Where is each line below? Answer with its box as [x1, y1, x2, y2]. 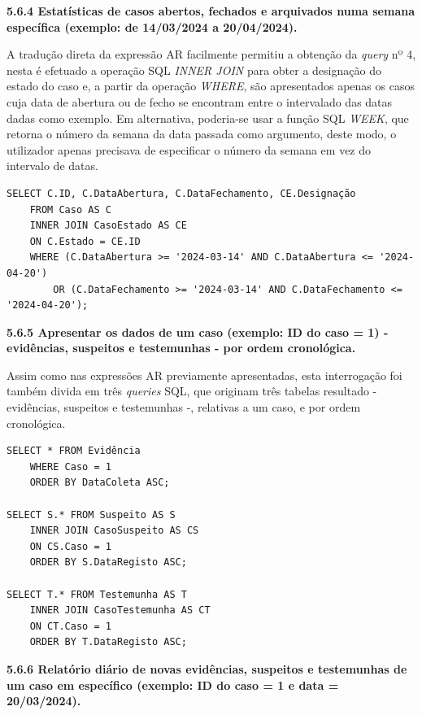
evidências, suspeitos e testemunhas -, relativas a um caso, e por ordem [7, 399, 361, 416]
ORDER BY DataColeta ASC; [29, 477, 170, 489]
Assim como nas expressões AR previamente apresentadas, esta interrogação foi [7, 366, 402, 383]
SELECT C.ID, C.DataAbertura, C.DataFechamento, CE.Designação [7, 187, 356, 199]
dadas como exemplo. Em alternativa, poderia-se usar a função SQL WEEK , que [7, 109, 409, 126]
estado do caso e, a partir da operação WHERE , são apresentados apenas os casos [7, 77, 415, 94]
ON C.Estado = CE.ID [29, 235, 141, 247]
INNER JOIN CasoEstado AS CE [29, 220, 187, 232]
